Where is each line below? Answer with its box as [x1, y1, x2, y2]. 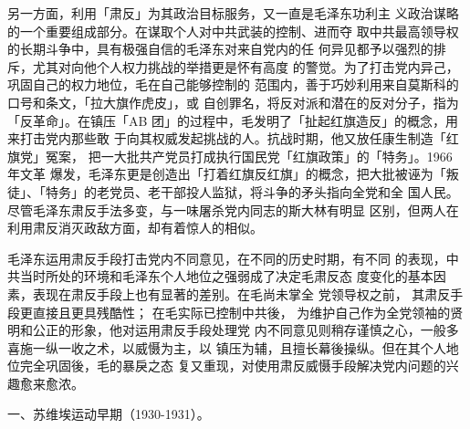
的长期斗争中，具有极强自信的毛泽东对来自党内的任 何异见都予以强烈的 [7, 39, 433, 58]
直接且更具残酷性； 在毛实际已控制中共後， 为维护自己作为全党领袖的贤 [32, 302, 464, 321]
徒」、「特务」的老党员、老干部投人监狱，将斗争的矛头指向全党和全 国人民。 [7, 182, 459, 201]
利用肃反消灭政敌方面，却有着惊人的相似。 [7, 218, 263, 237]
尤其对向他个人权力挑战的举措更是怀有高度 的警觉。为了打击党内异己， [32, 57, 459, 76]
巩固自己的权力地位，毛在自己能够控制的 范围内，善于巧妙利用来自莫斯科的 [7, 75, 459, 94]
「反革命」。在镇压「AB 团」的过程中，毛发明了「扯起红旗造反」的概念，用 [7, 110, 459, 130]
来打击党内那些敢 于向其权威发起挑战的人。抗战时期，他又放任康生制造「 [7, 129, 446, 148]
